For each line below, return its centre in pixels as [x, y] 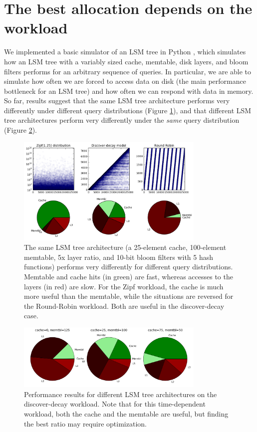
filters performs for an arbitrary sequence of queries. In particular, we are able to [128, 71]
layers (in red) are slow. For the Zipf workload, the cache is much [124, 286]
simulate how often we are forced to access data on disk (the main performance [125, 81]
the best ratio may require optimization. [85, 423]
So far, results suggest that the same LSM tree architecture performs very [117, 101]
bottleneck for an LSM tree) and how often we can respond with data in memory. [129, 91]
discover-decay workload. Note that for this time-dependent [115, 404]
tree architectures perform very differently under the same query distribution [122, 120]
